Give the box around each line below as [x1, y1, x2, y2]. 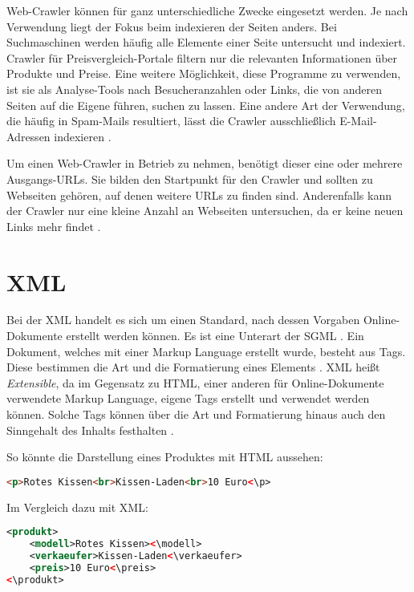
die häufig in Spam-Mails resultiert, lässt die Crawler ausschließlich [6, 112, 336, 129]
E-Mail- [339, 112, 377, 129]
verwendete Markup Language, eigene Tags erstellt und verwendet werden [6, 390, 370, 407]
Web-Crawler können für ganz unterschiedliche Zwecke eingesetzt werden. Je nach [6, 2, 408, 18]
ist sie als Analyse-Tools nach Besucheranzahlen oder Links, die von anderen [6, 80, 383, 97]
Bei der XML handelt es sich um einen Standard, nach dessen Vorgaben [6, 311, 360, 328]
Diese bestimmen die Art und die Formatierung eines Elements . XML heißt [6, 359, 380, 375]
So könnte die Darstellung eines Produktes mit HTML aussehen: [6, 448, 323, 465]
